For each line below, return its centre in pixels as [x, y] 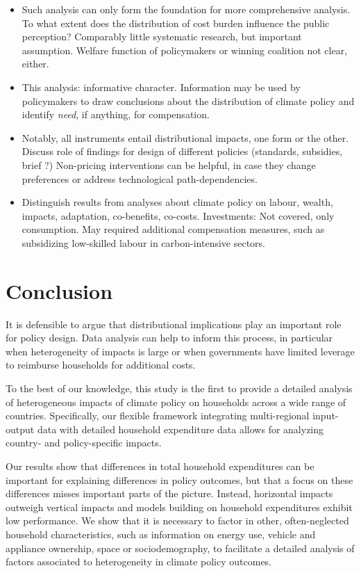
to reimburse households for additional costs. [101, 365]
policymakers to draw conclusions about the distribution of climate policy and [188, 100]
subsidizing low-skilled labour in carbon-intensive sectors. [144, 242]
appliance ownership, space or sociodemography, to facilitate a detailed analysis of [180, 548]
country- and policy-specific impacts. [84, 443]
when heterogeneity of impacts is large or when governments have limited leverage [180, 351]
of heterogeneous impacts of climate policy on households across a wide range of [176, 402]
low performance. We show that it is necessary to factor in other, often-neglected [177, 520]
